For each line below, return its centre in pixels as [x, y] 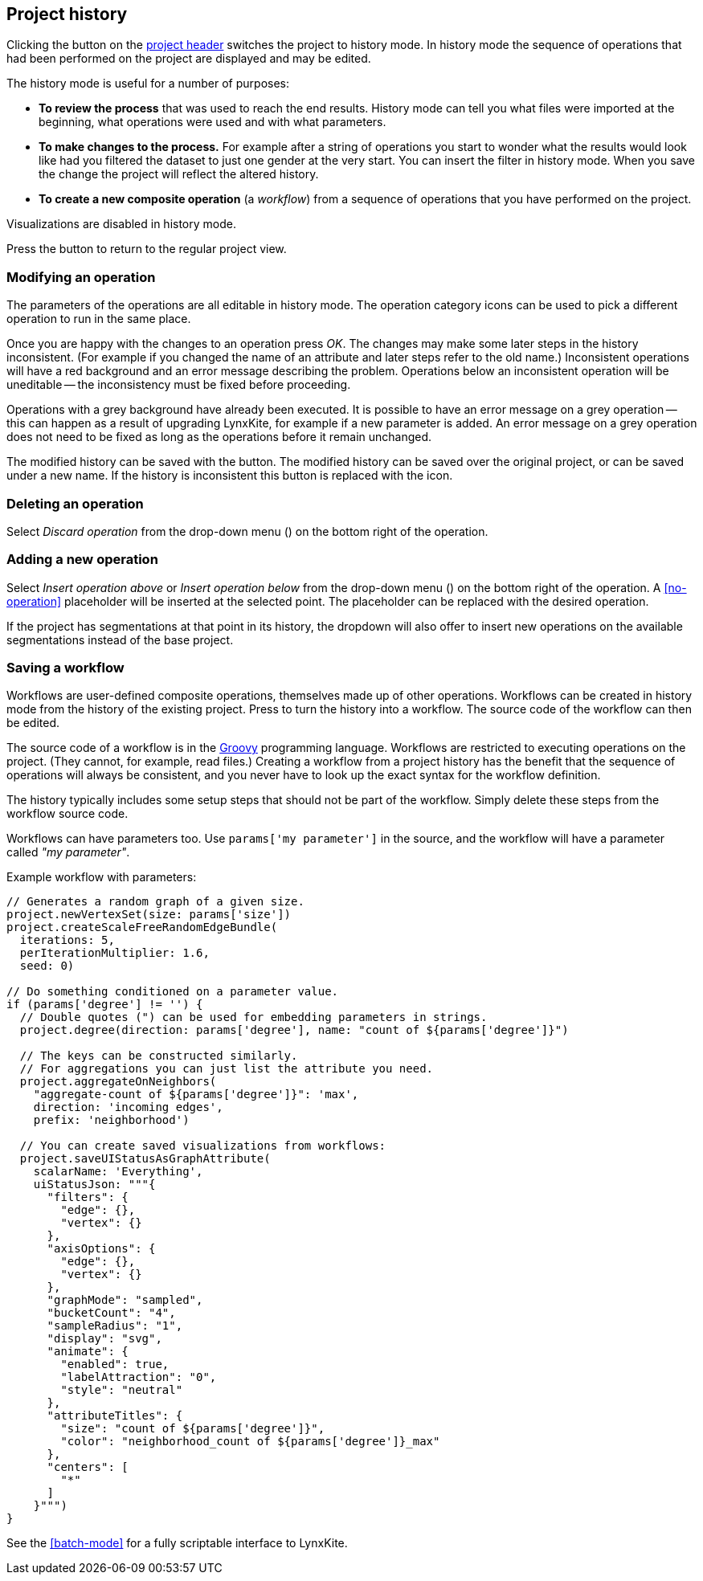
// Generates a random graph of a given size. [155, 902]
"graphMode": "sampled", [125, 1300]
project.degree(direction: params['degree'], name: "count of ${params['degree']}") [294, 1030]
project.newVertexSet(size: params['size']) [149, 915]
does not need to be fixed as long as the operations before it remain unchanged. [219, 437]
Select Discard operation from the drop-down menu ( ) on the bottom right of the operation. [247, 531]
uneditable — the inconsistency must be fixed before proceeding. [179, 385]
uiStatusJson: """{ [94, 1185]
